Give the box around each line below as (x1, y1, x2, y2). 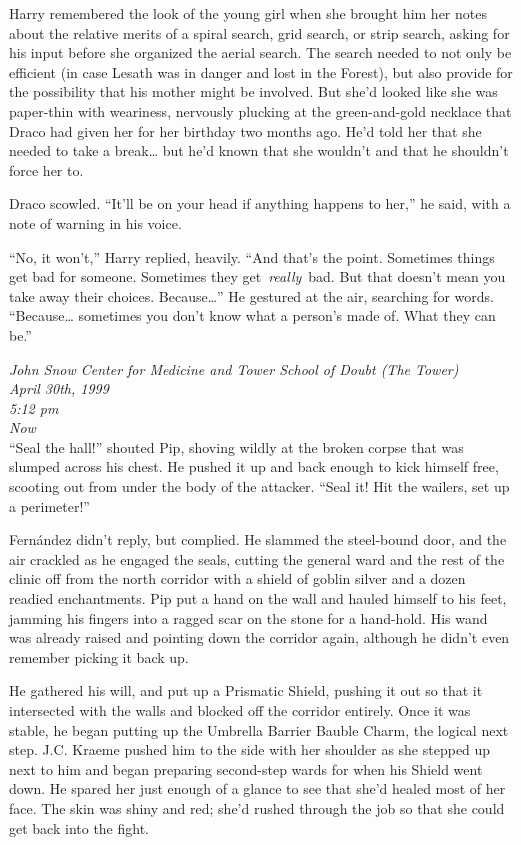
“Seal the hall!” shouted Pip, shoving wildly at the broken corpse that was (9, 436, 464, 457)
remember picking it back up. (9, 646, 189, 667)
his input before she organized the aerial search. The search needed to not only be (9, 42, 512, 63)
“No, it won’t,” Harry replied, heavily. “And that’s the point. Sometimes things (9, 246, 495, 267)
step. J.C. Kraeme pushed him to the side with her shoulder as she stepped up (9, 739, 491, 760)
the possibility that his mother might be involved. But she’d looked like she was (9, 81, 498, 102)
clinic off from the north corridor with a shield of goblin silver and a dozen (9, 568, 466, 589)
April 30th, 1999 (9, 378, 109, 399)
